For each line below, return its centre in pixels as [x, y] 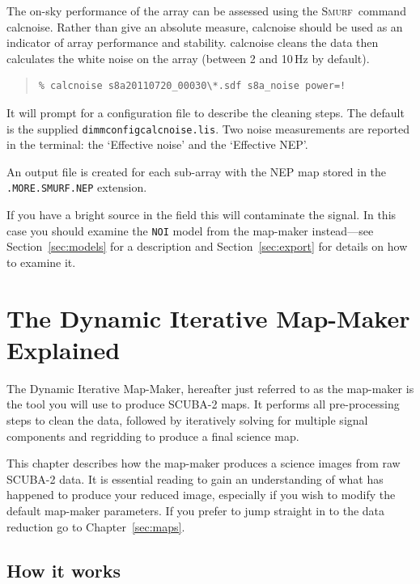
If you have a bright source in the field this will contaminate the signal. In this [202, 215]
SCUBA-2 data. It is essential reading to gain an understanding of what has [195, 478]
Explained [64, 349]
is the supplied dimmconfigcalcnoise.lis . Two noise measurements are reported [208, 128]
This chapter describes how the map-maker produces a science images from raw [204, 463]
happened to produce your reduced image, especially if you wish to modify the [201, 495]
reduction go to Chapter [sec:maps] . [96, 526]
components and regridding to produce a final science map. [153, 436]
